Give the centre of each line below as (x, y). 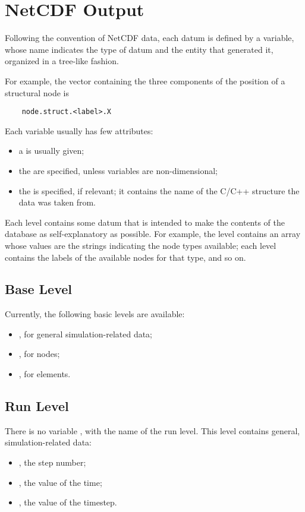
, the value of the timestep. (68, 502)
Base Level (39, 289)
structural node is (37, 92)
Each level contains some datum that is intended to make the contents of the (145, 222)
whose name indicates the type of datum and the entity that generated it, (139, 49)
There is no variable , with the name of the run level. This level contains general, (152, 430)
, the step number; (52, 462)
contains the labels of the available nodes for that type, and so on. (125, 257)
